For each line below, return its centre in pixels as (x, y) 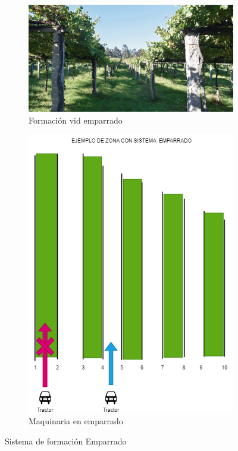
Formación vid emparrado (76, 120)
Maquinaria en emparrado (76, 421)
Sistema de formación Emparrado (66, 441)
